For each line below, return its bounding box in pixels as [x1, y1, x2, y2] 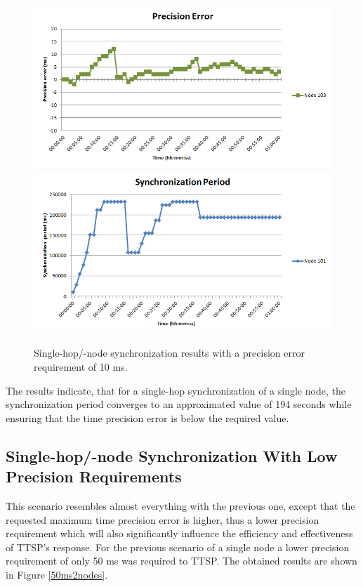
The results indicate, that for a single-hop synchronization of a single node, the [6, 383, 345, 397]
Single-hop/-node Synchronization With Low [6, 444, 338, 466]
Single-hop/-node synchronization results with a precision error [34, 345, 305, 360]
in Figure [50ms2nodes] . [6, 567, 108, 581]
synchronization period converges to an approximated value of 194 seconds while [6, 397, 352, 411]
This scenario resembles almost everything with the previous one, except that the [6, 498, 355, 513]
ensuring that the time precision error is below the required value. [6, 410, 289, 425]
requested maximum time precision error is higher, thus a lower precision [6, 512, 319, 527]
